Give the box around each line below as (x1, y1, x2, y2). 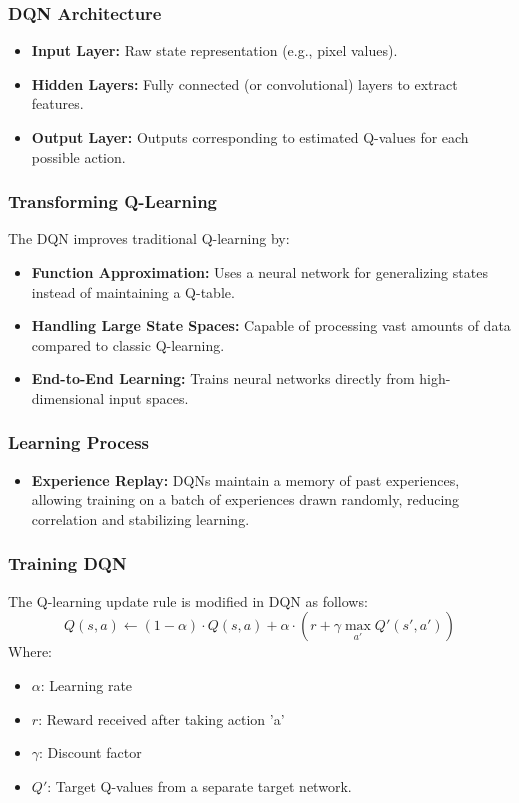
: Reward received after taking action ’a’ (38, 708, 285, 729)
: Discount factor (39, 742, 142, 763)
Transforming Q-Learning (8, 189, 217, 214)
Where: (8, 641, 52, 662)
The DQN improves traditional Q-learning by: (8, 228, 290, 249)
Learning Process (8, 430, 150, 455)
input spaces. (108, 387, 189, 408)
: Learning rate (40, 674, 133, 695)
